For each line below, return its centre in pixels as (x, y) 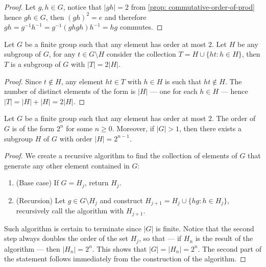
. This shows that (119, 248)
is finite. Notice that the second (205, 228)
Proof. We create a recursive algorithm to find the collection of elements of (121, 155)
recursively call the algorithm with (70, 211)
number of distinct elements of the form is (70, 91)
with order (76, 138)
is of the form (33, 128)
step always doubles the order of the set (66, 238)
